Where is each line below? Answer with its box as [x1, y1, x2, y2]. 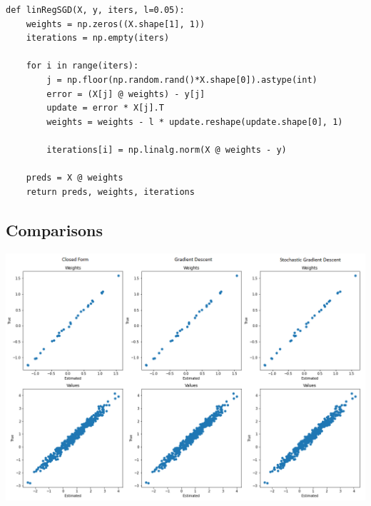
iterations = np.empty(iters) [26, 33, 170, 44]
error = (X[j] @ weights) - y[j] [46, 88, 205, 99]
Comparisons [6, 218, 103, 241]
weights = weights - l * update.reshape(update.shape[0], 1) [46, 116, 343, 127]
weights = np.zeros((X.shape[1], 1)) [26, 19, 205, 29]
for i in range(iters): [26, 61, 139, 71]
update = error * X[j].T [46, 103, 164, 113]
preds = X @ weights [26, 173, 123, 183]
